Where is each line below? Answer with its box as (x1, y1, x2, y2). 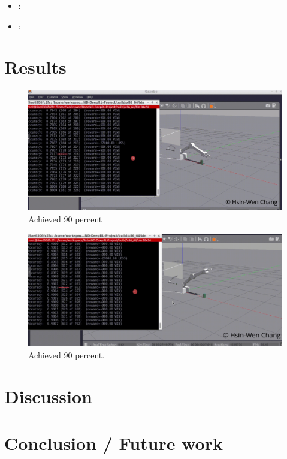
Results (4, 55, 67, 79)
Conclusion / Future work (4, 431, 223, 455)
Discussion (4, 383, 92, 408)
